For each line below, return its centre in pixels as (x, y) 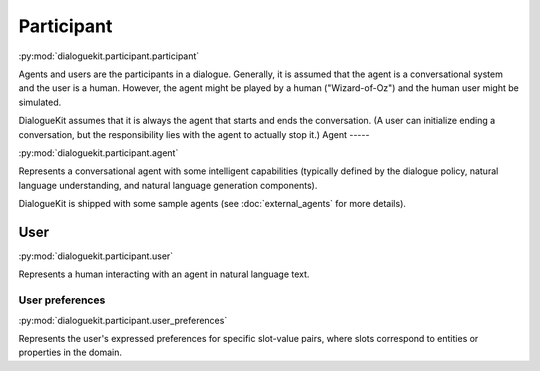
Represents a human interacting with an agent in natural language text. (164, 274)
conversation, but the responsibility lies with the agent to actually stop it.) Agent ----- (194, 134)
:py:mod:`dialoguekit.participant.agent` (98, 152)
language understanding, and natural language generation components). (168, 185)
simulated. (40, 102)
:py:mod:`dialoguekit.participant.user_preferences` (123, 320)
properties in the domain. (70, 352)
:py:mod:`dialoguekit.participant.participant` (109, 56)
